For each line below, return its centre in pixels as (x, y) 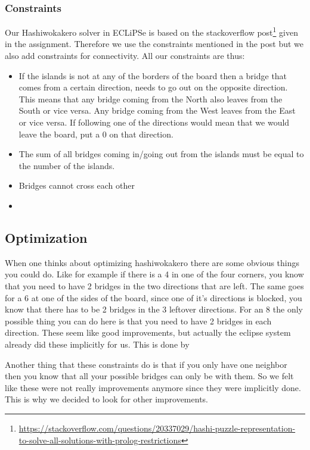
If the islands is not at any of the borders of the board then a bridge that (153, 75)
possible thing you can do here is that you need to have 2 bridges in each (138, 321)
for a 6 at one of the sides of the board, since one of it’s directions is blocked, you (154, 297)
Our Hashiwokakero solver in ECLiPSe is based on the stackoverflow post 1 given (151, 31)
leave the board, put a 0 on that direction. (96, 134)
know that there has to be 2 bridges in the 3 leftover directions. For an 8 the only (154, 309)
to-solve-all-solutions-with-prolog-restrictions (100, 440)
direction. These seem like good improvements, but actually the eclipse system (148, 332)
